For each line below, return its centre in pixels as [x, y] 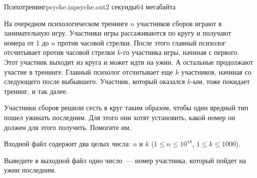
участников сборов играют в [179, 23]
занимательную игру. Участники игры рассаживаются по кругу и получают [118, 33]
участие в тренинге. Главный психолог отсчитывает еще [89, 71]
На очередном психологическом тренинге [66, 23]
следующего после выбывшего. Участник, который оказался [95, 81]
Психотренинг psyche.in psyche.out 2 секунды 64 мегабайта [90, 6]
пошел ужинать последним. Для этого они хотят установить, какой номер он [120, 117]
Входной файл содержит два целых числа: [67, 144]
